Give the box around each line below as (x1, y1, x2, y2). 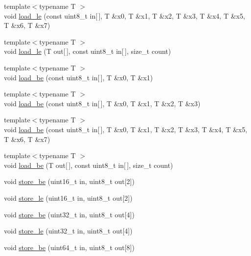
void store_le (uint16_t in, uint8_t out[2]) (4, 192, 133, 203)
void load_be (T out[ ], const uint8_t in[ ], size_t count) (4, 160, 173, 170)
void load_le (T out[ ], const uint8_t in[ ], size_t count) (4, 46, 171, 56)
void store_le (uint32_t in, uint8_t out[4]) (4, 226, 133, 236)
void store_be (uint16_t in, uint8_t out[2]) (4, 176, 135, 186)
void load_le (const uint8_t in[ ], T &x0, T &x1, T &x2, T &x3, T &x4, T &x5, (4, 10, 245, 21)
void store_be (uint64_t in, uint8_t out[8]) (4, 242, 135, 252)
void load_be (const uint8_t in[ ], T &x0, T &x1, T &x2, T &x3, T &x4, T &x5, (4, 124, 248, 134)
